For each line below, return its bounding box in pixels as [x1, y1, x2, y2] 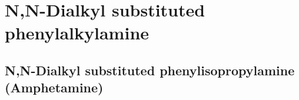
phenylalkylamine [5, 21, 149, 45]
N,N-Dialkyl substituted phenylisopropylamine [5, 61, 295, 79]
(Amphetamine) [5, 78, 104, 96]
